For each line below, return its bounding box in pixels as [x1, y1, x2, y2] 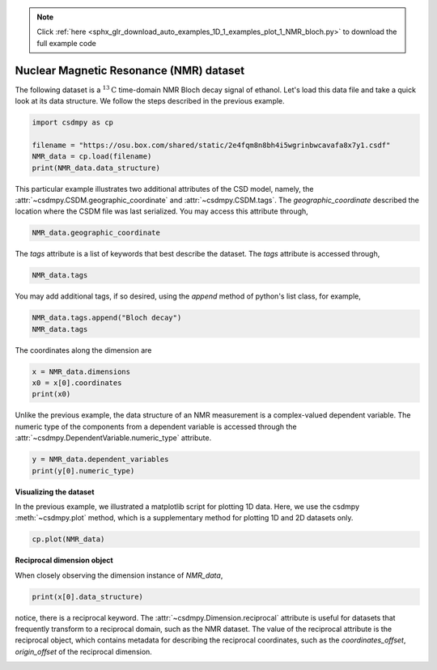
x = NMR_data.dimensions [32, 367, 131, 376]
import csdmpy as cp [32, 118, 113, 127]
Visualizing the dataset [15, 486, 95, 497]
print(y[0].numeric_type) [32, 466, 135, 475]
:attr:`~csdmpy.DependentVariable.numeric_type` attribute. [15, 433, 212, 443]
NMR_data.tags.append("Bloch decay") [32, 313, 182, 323]
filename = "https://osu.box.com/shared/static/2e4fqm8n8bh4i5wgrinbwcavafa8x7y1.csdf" [32, 140, 391, 150]
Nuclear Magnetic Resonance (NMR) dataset [15, 63, 245, 77]
